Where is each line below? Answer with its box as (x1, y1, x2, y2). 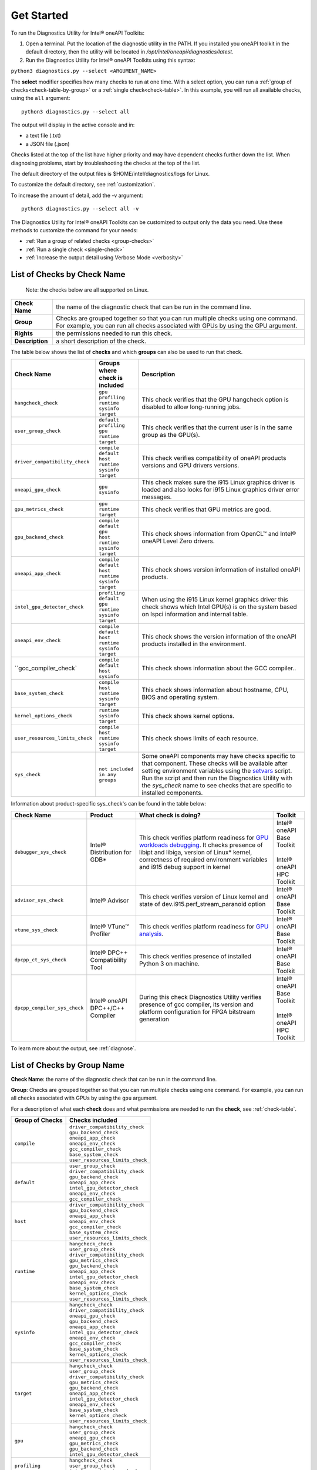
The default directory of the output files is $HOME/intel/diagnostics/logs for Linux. (11, 171, 210, 178)
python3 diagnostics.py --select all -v (21, 206, 139, 212)
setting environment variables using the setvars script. (141, 767, 292, 775)
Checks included (69, 1116, 117, 1124)
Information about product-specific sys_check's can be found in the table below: (11, 800, 207, 807)
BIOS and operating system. (141, 693, 220, 701)
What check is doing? (139, 811, 201, 819)
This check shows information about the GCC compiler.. (141, 664, 296, 673)
